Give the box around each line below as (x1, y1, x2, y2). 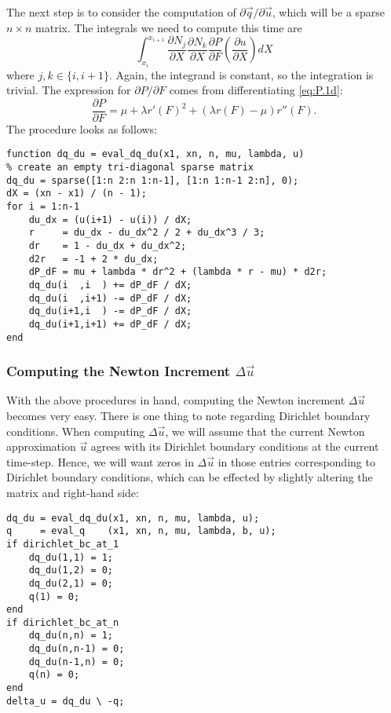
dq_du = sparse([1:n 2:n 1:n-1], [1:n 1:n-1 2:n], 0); (6, 174, 299, 186)
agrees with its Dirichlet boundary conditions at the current (90, 438, 379, 455)
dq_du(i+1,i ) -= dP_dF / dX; (28, 305, 192, 317)
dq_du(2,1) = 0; (28, 577, 114, 589)
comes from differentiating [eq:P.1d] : (169, 82, 343, 98)
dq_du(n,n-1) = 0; (28, 643, 125, 655)
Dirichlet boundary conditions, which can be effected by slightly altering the (6, 469, 373, 485)
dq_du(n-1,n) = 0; (28, 656, 125, 667)
